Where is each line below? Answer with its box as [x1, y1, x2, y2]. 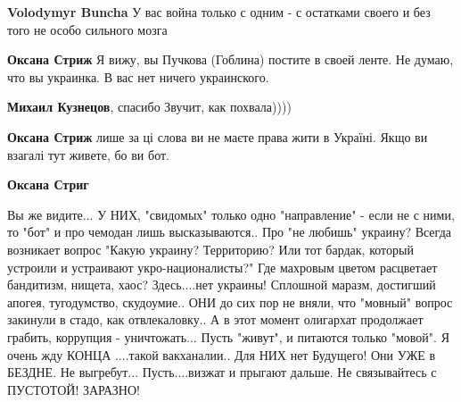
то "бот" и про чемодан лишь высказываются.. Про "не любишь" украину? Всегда [7, 222, 451, 241]
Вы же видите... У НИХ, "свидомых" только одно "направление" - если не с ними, [7, 205, 455, 223]
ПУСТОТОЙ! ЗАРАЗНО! [7, 380, 140, 398]
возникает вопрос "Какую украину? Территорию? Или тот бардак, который [7, 239, 414, 258]
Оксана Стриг [7, 175, 89, 194]
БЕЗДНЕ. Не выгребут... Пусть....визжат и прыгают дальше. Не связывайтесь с [7, 363, 437, 381]
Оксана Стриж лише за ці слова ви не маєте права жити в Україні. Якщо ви [7, 127, 428, 146]
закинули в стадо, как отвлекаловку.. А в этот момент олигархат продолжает [7, 310, 424, 329]
